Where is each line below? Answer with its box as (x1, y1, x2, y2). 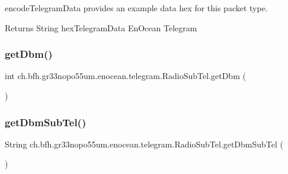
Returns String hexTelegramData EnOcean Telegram (5, 21, 197, 34)
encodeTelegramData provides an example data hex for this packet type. (5, 2, 268, 14)
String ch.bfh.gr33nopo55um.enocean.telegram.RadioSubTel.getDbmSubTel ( (5, 137, 283, 150)
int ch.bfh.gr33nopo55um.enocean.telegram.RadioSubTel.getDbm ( (5, 70, 246, 82)
